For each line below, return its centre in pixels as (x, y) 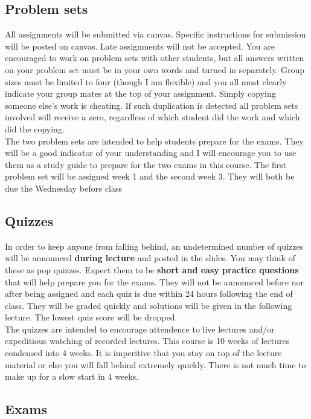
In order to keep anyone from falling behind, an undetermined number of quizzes (154, 246)
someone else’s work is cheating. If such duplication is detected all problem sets (152, 105)
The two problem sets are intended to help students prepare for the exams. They (154, 141)
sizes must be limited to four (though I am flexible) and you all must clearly (146, 81)
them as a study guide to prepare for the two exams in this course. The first (146, 164)
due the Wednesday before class (63, 188)
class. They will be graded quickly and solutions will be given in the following (149, 305)
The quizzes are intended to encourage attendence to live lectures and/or (140, 329)
